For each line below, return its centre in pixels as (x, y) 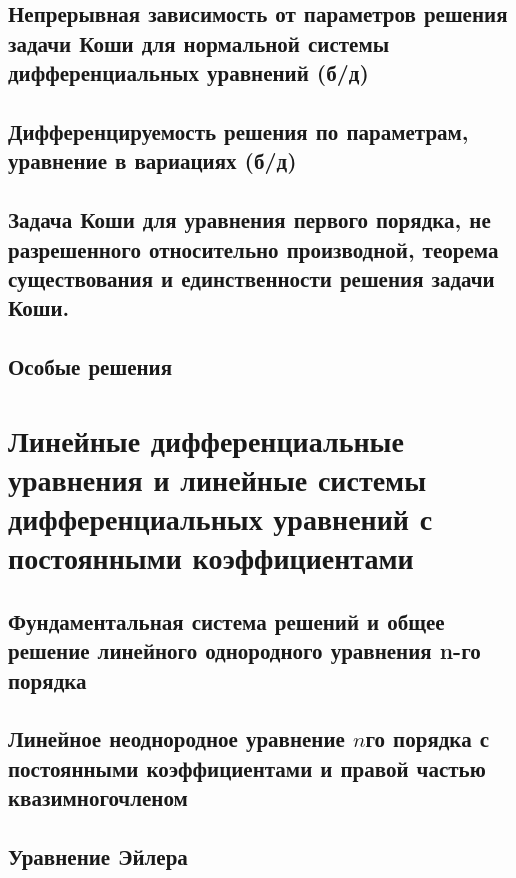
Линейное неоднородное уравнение (176, 738)
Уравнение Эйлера (98, 855)
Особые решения (90, 366)
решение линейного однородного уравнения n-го (244, 650)
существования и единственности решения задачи (251, 277)
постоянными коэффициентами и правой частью (247, 767)
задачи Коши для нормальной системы (199, 42)
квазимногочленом (98, 797)
